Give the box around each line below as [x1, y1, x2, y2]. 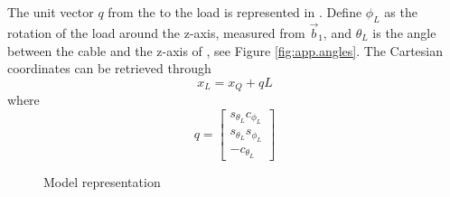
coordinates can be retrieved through [7, 59, 211, 78]
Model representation [43, 172, 161, 191]
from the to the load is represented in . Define [108, 3, 362, 21]
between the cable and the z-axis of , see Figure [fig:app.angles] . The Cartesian [7, 41, 443, 60]
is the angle [372, 23, 436, 42]
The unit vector [7, 3, 94, 21]
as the [384, 3, 417, 21]
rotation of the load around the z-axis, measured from [7, 23, 305, 42]
